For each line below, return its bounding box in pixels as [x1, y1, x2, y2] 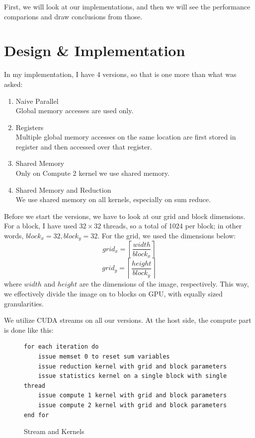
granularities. [4, 298, 44, 308]
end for [24, 411, 49, 419]
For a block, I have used [4, 220, 77, 231]
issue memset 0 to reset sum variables [38, 353, 170, 361]
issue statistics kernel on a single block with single [38, 372, 227, 380]
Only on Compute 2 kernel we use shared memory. [15, 168, 170, 178]
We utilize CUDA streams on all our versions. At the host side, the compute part [4, 315, 252, 325]
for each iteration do [24, 343, 99, 351]
